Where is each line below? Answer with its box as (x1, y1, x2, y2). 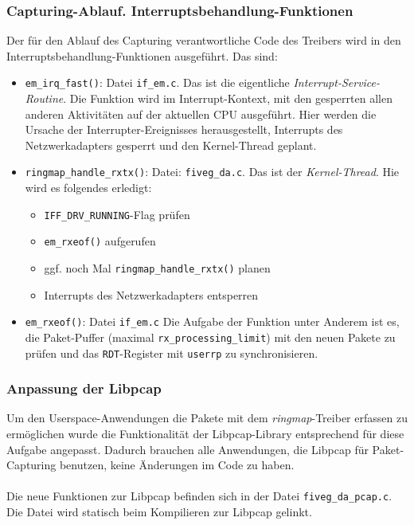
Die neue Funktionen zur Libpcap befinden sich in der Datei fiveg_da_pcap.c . (6, 488, 393, 504)
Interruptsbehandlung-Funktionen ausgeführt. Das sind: (6, 47, 278, 64)
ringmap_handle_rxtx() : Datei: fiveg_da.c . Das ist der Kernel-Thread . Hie (25, 163, 400, 180)
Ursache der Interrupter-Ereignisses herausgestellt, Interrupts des (25, 121, 343, 138)
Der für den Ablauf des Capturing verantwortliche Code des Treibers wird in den (6, 32, 401, 49)
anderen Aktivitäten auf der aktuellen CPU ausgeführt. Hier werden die (25, 105, 377, 122)
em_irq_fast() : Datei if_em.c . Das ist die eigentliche (25, 74, 290, 91)
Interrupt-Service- (293, 74, 381, 91)
